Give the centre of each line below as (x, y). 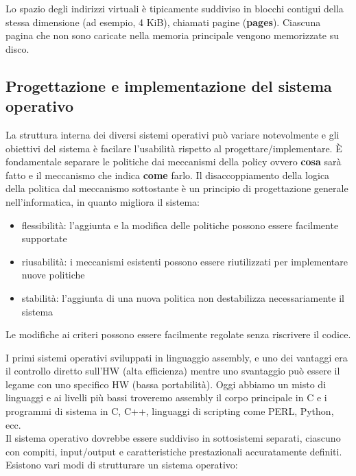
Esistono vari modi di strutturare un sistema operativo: (122, 465)
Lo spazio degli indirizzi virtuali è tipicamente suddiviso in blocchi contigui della (175, 8)
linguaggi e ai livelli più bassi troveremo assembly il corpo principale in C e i (166, 397)
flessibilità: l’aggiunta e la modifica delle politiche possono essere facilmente (180, 225)
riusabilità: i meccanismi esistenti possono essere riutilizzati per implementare (185, 261)
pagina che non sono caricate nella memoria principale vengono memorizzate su (172, 35)
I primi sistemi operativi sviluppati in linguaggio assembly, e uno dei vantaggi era (177, 357)
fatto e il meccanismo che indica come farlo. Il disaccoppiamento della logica (168, 175)
